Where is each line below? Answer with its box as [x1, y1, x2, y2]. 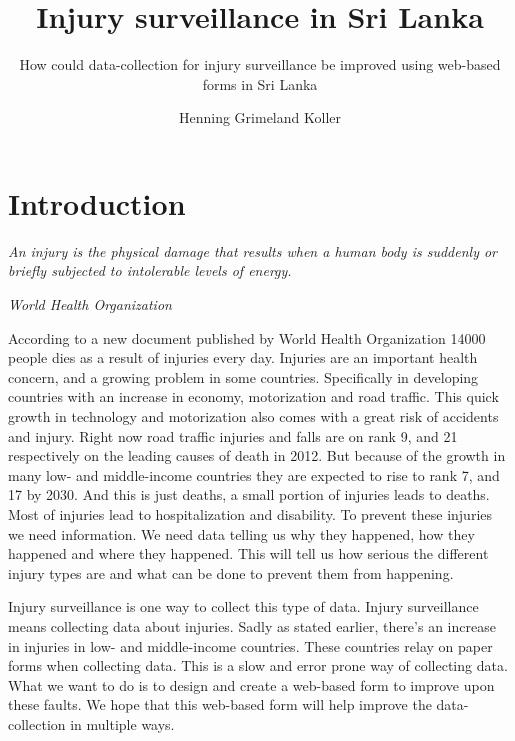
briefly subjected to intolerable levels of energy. [8, 260, 292, 281]
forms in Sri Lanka [202, 73, 318, 94]
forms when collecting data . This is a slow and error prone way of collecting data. [8, 655, 508, 676]
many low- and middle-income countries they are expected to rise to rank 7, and [8, 464, 500, 485]
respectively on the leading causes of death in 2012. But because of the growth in [8, 445, 506, 466]
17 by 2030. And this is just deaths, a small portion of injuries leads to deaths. [8, 484, 490, 505]
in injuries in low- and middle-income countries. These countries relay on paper [8, 635, 493, 656]
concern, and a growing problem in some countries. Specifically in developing [8, 366, 479, 387]
